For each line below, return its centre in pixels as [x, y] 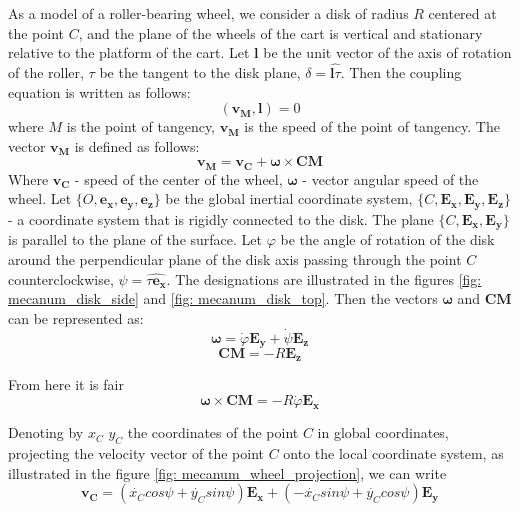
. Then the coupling [401, 72]
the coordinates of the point [213, 432]
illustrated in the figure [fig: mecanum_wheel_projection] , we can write [227, 472]
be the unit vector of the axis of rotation [387, 52]
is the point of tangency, [140, 126]
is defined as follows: [137, 145]
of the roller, [46, 72]
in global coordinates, [383, 432]
